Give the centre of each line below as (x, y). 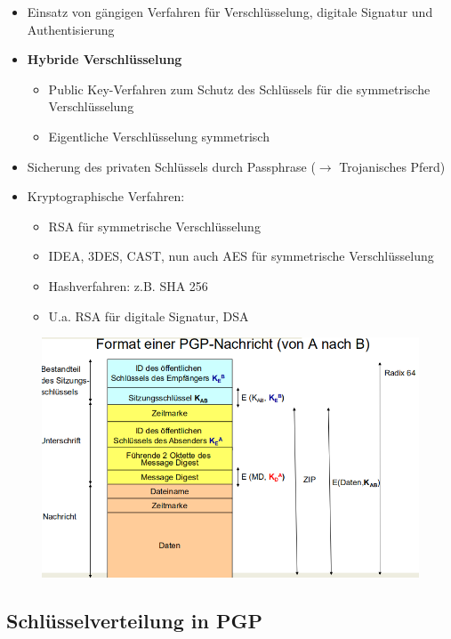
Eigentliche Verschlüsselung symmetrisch (159, 136)
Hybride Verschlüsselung (105, 59)
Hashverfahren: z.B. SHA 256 (128, 285)
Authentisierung (71, 29)
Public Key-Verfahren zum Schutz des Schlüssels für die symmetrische (239, 89)
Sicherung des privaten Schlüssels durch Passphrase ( (171, 166)
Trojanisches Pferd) (392, 166)
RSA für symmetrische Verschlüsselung (154, 226)
